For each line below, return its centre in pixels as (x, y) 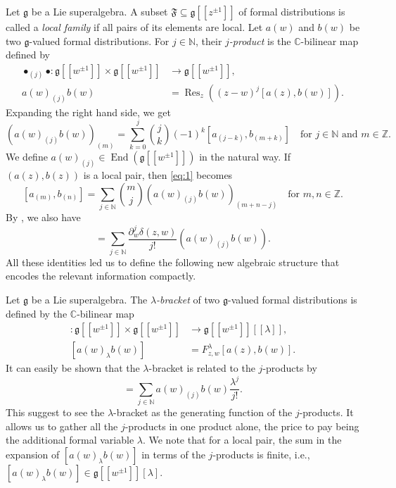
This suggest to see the (55, 412)
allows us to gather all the (62, 426)
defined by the (37, 313)
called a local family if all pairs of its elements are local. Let (134, 27)
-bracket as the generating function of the (203, 412)
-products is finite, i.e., (261, 454)
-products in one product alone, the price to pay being (242, 426)
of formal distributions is (292, 11)
